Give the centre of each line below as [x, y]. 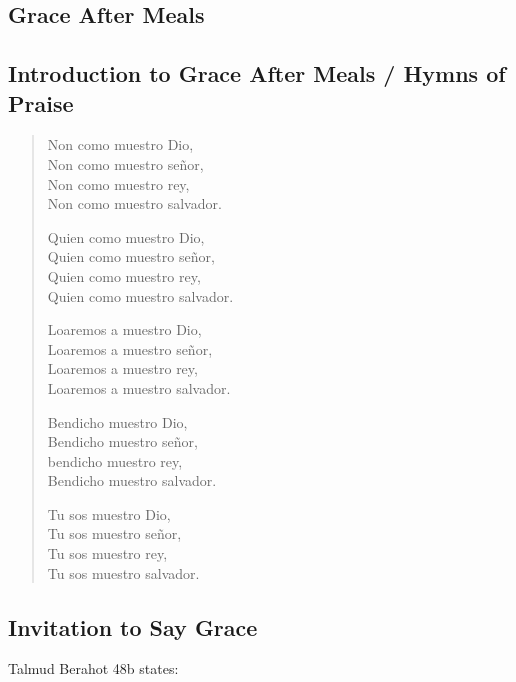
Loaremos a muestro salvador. [139, 387]
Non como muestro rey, [118, 183]
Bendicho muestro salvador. [132, 480]
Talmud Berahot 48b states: [93, 668]
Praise [41, 102]
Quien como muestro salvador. [140, 295]
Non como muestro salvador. [134, 203]
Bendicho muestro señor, [122, 441]
